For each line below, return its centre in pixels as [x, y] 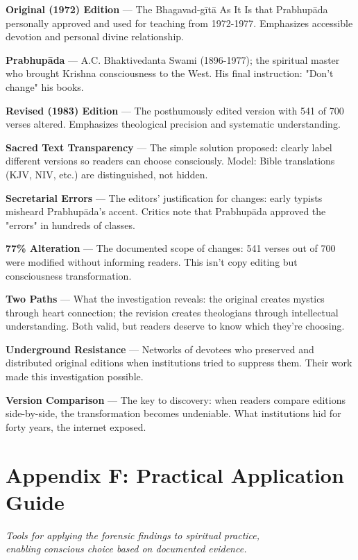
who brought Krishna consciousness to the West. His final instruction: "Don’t [170, 73]
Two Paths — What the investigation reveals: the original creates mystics [165, 299]
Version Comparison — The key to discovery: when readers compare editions [176, 399]
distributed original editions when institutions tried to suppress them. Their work [179, 363]
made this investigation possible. [75, 376]
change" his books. [45, 86]
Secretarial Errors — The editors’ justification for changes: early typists [164, 197]
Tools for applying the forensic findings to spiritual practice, [133, 535]
